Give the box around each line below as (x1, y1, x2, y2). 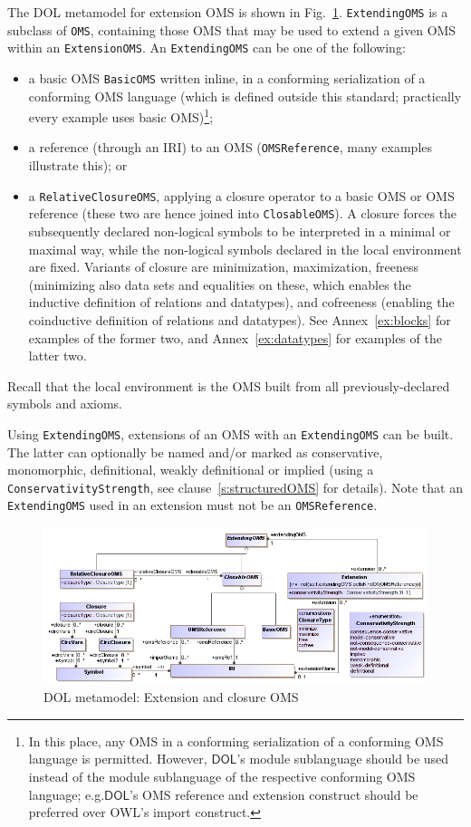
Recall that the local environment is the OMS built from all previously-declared (7, 376, 450, 395)
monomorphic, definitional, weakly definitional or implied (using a (7, 460, 374, 479)
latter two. (28, 346, 87, 365)
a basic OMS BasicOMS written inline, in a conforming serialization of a (28, 68, 426, 87)
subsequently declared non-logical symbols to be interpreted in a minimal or (28, 222, 451, 241)
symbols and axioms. (7, 394, 123, 413)
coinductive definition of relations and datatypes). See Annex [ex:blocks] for (28, 311, 451, 329)
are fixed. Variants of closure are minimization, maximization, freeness (28, 257, 419, 276)
